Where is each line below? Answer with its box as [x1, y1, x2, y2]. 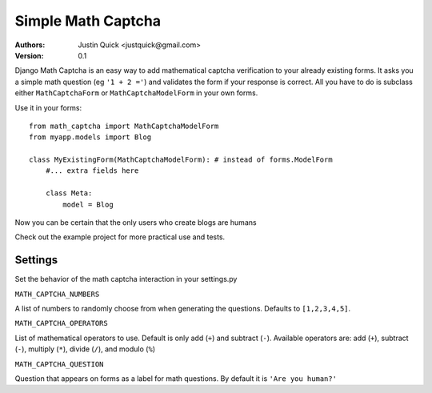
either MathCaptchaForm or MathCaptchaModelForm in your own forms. [14, 88, 258, 98]
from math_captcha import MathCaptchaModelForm [29, 121, 219, 130]
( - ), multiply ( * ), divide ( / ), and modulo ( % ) [14, 344, 156, 354]
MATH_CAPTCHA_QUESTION [14, 359, 104, 368]
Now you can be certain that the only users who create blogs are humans [14, 218, 257, 227]
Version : [14, 50, 44, 60]
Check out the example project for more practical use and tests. [14, 232, 226, 242]
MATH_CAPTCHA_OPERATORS [14, 319, 108, 328]
